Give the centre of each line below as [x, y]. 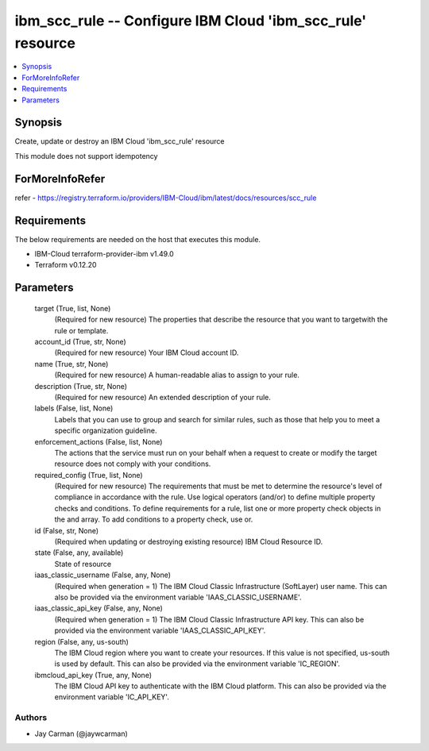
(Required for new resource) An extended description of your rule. [163, 397]
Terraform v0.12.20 [66, 265]
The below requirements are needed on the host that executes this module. [138, 239]
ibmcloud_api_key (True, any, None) [93, 675]
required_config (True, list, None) [89, 475]
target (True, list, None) [73, 308]
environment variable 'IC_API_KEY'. [112, 697]
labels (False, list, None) [74, 408]
